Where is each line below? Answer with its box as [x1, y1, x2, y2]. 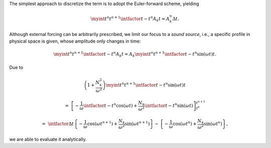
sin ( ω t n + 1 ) [124, 120, 150, 127]
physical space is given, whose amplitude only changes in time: [9, 38, 141, 44]
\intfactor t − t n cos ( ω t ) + [83, 102, 138, 108]
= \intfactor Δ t [42, 121, 74, 127]
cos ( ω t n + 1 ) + [87, 120, 118, 127]
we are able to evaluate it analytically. [9, 136, 87, 142]
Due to [9, 64, 24, 70]
